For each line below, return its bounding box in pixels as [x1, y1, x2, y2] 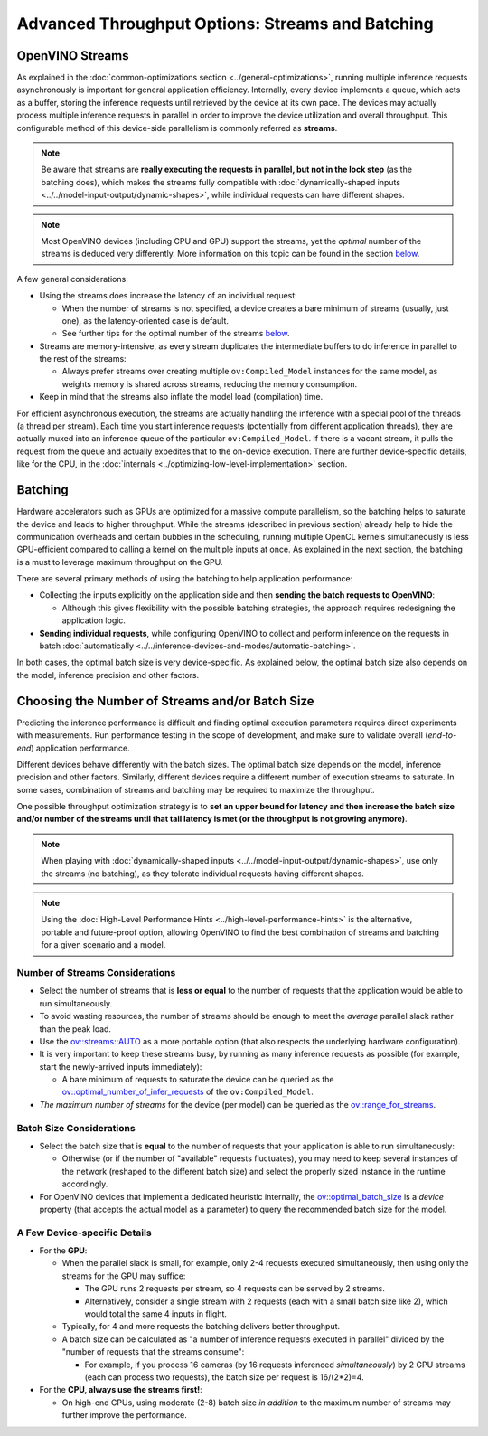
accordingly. [61, 1178, 108, 1189]
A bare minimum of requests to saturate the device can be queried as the [61, 1074, 334, 1085]
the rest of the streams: [39, 354, 127, 364]
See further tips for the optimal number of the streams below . [61, 328, 290, 339]
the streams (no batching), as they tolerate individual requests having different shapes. [41, 868, 365, 879]
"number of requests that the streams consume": [61, 1346, 245, 1357]
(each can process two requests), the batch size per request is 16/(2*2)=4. [84, 1371, 365, 1383]
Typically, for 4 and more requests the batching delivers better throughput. [61, 1321, 341, 1332]
